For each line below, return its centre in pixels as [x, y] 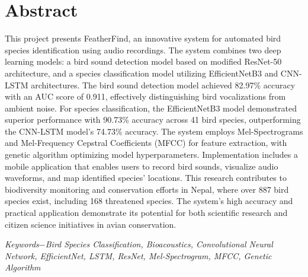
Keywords [22, 244]
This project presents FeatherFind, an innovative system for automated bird [143, 38]
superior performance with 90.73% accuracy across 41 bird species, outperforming [153, 120]
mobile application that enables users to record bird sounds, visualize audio [142, 166]
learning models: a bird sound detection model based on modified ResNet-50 [143, 61]
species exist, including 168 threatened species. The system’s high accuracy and [149, 201]
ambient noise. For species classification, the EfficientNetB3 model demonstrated [151, 108]
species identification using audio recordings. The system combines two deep [143, 50]
